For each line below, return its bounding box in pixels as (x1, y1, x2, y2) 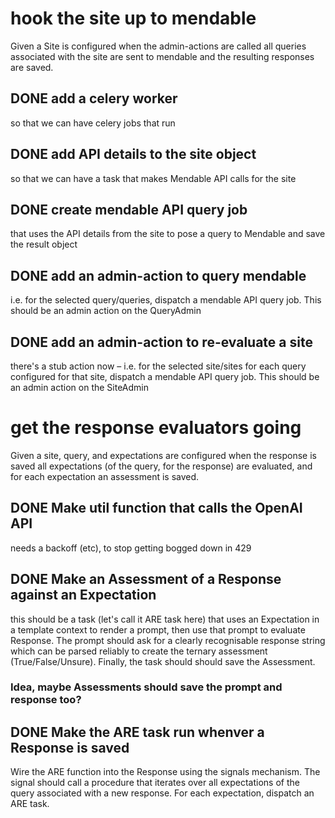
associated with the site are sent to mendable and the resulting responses (10, 50, 315, 62)
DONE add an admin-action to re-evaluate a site (10, 333, 313, 351)
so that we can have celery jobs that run (10, 117, 176, 129)
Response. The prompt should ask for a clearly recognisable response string (10, 634, 326, 646)
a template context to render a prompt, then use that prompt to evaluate (10, 623, 306, 636)
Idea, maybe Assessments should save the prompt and (10, 680, 283, 694)
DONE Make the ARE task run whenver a (10, 723, 265, 741)
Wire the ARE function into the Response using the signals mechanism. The (10, 766, 321, 778)
